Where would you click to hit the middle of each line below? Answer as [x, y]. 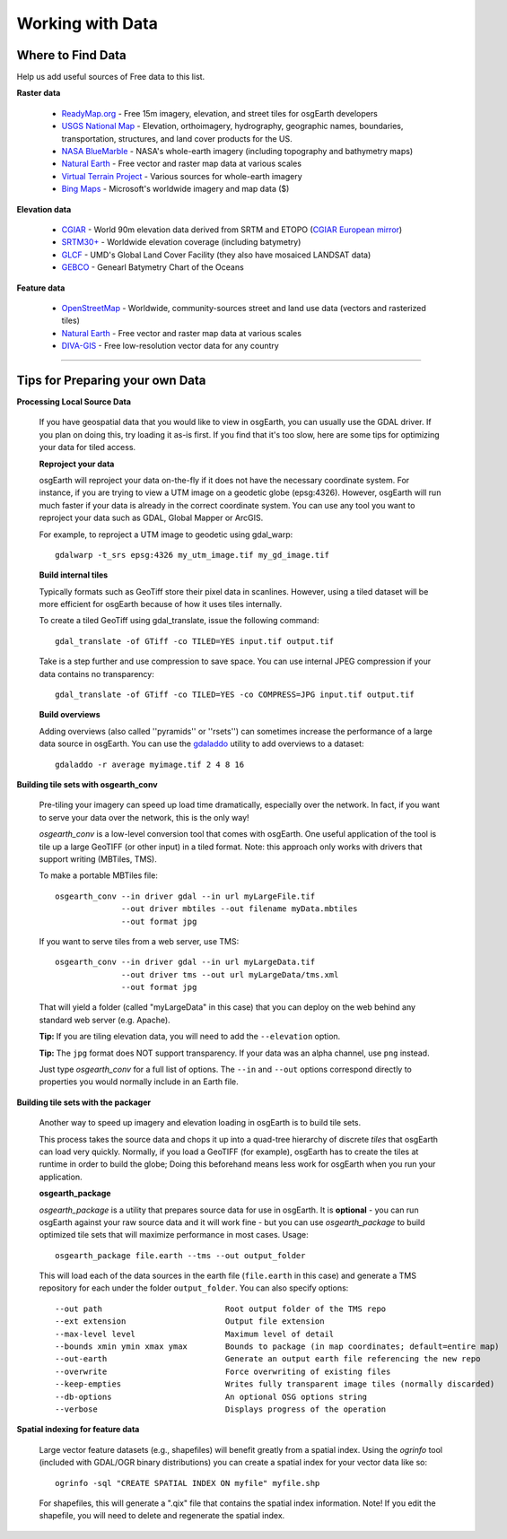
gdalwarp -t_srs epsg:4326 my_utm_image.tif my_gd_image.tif [192, 555]
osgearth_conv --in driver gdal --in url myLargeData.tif [185, 962]
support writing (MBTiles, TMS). [98, 859]
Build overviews [70, 715]
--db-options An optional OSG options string [211, 1396]
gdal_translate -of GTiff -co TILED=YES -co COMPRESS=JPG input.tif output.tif [235, 695]
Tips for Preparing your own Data [111, 380]
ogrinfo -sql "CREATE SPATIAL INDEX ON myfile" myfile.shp [188, 1483]
